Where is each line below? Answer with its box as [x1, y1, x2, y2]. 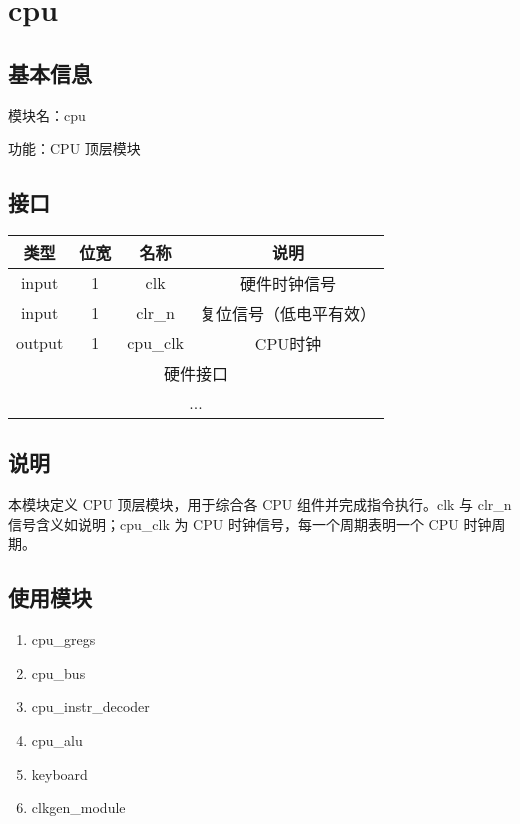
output [16, 331, 64, 355]
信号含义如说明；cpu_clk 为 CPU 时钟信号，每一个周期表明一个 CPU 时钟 [8, 513, 492, 534]
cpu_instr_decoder [31, 696, 150, 717]
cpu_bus [31, 662, 86, 683]
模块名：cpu [8, 104, 86, 125]
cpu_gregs [31, 629, 96, 650]
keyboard [31, 763, 88, 784]
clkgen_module [31, 797, 126, 818]
